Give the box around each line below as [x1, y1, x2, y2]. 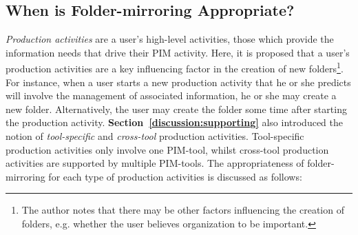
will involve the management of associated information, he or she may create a [6, 88, 337, 103]
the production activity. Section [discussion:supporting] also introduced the [6, 115, 343, 130]
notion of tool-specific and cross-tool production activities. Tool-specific [6, 129, 304, 143]
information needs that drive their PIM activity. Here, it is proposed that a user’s [6, 45, 350, 59]
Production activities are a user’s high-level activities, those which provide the [6, 32, 334, 46]
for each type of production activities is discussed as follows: [48, 169, 302, 183]
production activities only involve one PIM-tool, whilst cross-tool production [6, 142, 329, 156]
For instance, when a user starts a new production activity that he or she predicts [6, 74, 351, 89]
